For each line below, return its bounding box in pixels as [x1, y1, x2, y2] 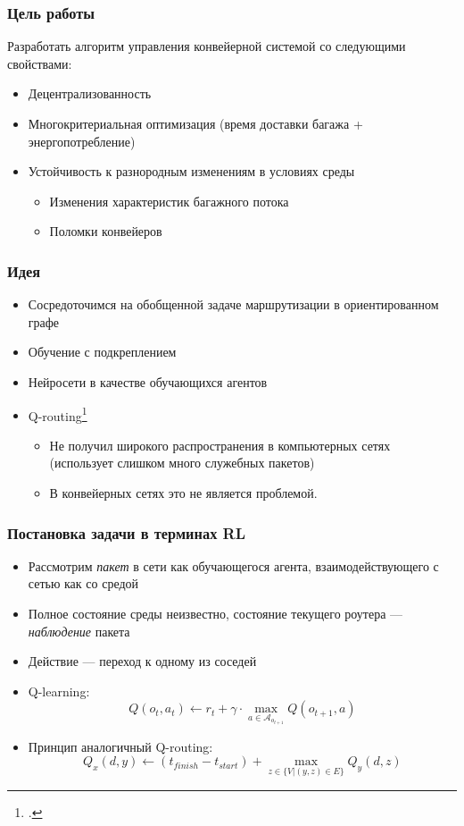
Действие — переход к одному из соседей [28, 652, 257, 670]
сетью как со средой [28, 574, 139, 593]
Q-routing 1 [28, 403, 87, 425]
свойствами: [7, 54, 72, 72]
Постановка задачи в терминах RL [7, 521, 246, 544]
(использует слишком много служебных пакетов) [49, 453, 315, 472]
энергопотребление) [28, 131, 136, 150]
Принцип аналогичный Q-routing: [28, 737, 213, 755]
